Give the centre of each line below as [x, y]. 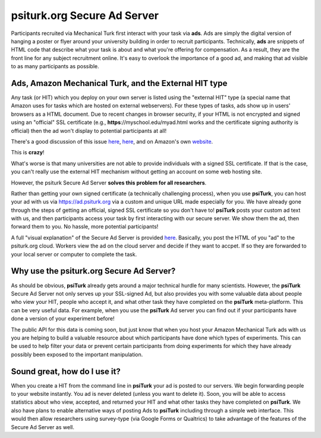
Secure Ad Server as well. [43, 427]
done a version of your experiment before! [63, 319]
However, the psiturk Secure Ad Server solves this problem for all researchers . [109, 182]
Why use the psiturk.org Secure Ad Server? [93, 271]
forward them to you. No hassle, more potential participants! [85, 227]
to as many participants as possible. [55, 66]
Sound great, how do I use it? [66, 371]
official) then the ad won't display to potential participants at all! [89, 131]
